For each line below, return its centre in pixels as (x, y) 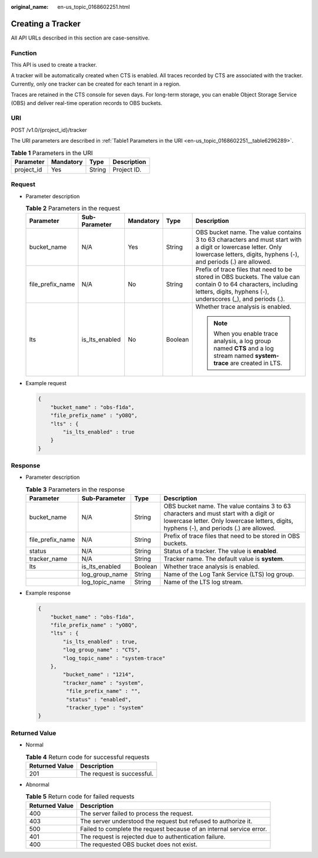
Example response (48, 593)
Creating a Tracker (46, 24)
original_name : (30, 7)
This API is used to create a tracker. (54, 65)
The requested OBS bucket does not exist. (139, 844)
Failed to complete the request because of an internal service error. (173, 829)
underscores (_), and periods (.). (240, 299)
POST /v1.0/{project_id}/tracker (49, 130)
